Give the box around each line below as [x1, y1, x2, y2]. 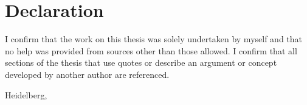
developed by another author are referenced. [5, 68, 170, 80]
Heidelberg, [5, 88, 47, 101]
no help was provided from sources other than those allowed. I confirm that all [5, 44, 297, 57]
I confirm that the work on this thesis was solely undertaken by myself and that [5, 33, 303, 45]
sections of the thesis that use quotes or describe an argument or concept [5, 56, 277, 69]
